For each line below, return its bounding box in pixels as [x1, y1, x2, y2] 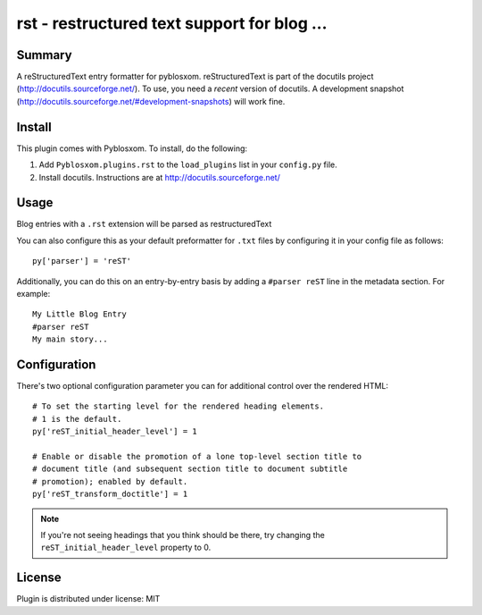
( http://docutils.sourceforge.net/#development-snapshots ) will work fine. [16, 96, 286, 106]
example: [16, 289, 51, 299]
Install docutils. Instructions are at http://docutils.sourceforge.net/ [38, 172, 280, 182]
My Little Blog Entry [32, 309, 127, 319]
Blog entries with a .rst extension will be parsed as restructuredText [16, 219, 272, 230]
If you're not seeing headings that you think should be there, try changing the [40, 529, 325, 540]
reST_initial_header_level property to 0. [40, 542, 212, 553]
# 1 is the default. [32, 414, 122, 424]
